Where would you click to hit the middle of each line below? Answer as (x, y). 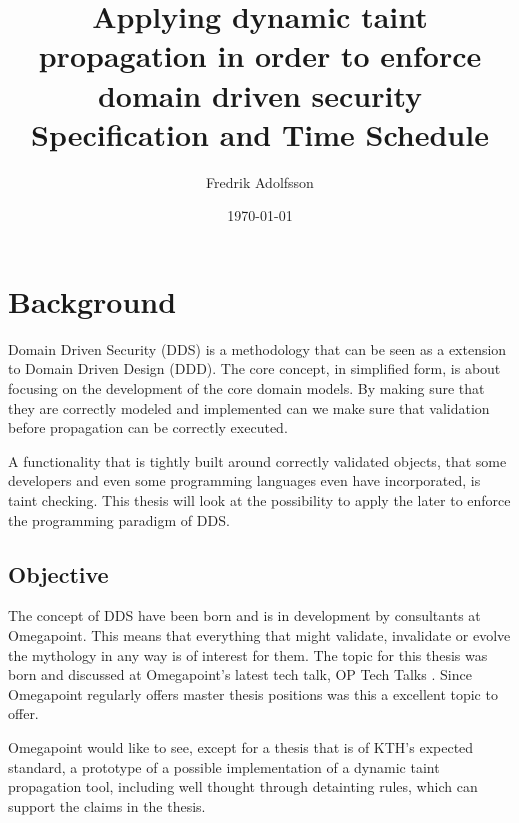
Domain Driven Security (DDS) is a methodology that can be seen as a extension (257, 348)
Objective (58, 573)
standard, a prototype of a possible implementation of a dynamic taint (224, 766)
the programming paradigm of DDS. (119, 519)
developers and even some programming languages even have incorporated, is (244, 480)
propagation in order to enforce (260, 55)
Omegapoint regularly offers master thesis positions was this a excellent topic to (253, 693)
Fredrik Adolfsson (260, 181)
